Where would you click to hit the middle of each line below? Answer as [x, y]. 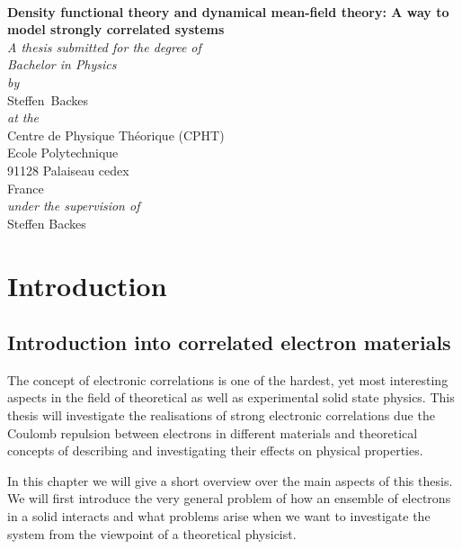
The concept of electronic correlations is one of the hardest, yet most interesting [228, 379]
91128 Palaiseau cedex [68, 170]
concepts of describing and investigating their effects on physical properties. [215, 450]
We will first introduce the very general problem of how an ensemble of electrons [229, 498]
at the [23, 117]
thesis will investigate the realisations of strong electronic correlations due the [221, 415]
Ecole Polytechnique [63, 153]
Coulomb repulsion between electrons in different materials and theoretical [213, 432]
